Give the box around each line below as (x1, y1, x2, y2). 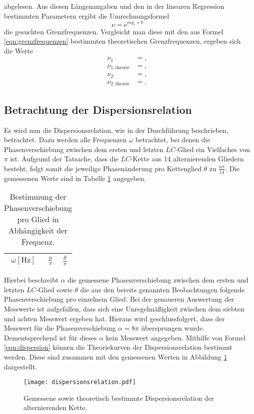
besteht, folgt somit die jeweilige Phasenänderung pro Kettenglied (4, 163, 202, 173)
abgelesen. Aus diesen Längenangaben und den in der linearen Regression (4, 1, 225, 11)
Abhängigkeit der (8, 225, 68, 236)
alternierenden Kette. (24, 402, 87, 413)
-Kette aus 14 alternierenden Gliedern (130, 154, 244, 164)
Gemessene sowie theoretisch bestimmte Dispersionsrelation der (24, 392, 214, 403)
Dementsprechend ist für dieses (4, 332, 97, 342)
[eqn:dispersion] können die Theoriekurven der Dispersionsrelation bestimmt (4, 342, 232, 352)
